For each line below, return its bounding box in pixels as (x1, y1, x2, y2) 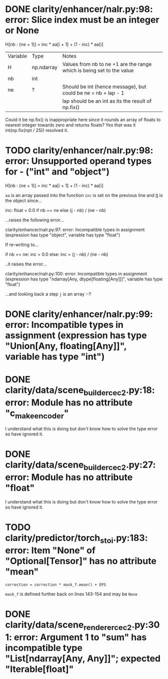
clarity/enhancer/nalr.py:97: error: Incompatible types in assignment (5, 226, 145, 232)
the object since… (5, 197, 42, 203)
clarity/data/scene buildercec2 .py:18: (5, 384, 155, 397)
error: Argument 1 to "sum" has (14, 631, 147, 643)
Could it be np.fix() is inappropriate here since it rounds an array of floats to (5, 116, 161, 122)
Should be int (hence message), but (62, 83, 146, 90)
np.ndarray (31, 63, 58, 70)
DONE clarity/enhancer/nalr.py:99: (5, 308, 153, 320)
